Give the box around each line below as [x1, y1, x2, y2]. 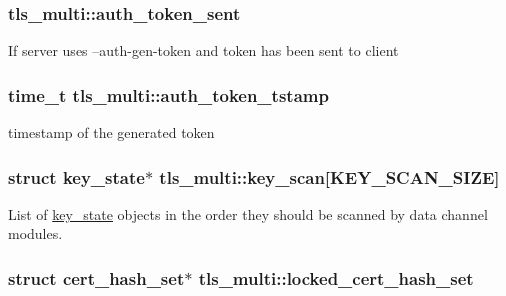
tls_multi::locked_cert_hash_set [198, 265, 474, 290]
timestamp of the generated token [8, 122, 215, 143]
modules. [8, 223, 63, 244]
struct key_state [8, 164, 145, 189]
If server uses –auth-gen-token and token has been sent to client [8, 40, 399, 61]
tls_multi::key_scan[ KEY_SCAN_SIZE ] [159, 164, 500, 189]
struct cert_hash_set [8, 265, 185, 290]
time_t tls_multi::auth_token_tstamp [8, 82, 329, 107]
